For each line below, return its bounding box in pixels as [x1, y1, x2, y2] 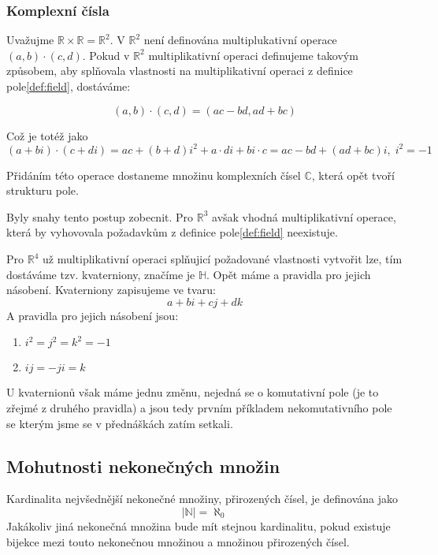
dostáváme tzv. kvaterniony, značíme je [6, 266, 195, 282]
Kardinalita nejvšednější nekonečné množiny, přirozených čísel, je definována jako [6, 490, 398, 507]
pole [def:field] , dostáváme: [6, 78, 131, 94]
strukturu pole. [6, 182, 79, 199]
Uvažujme [6, 32, 54, 48]
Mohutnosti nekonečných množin [6, 453, 280, 478]
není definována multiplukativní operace [143, 32, 337, 48]
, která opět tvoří [311, 166, 395, 183]
